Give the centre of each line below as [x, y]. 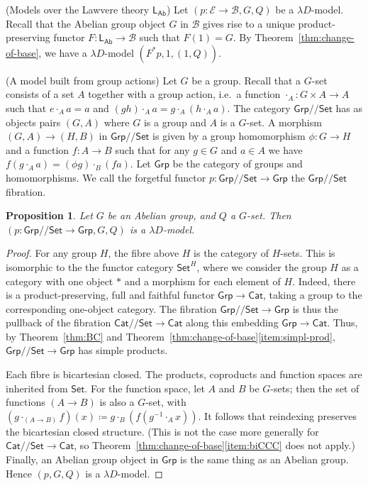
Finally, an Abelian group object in [82, 459]
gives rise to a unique [249, 23]
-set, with [166, 402]
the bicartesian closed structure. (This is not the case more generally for [162, 431]
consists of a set [40, 94]
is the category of [231, 253]
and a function [38, 149]
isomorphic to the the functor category [90, 266]
